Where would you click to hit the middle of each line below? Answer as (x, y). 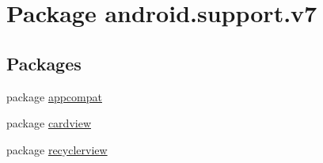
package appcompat (54, 96)
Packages (44, 63)
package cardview (49, 123)
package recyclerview (57, 149)
